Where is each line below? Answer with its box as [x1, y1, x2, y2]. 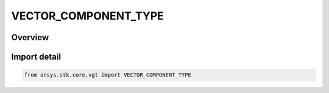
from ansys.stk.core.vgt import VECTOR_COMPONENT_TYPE [24, 72, 191, 78]
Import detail [11, 52, 61, 62]
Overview [11, 32, 49, 43]
